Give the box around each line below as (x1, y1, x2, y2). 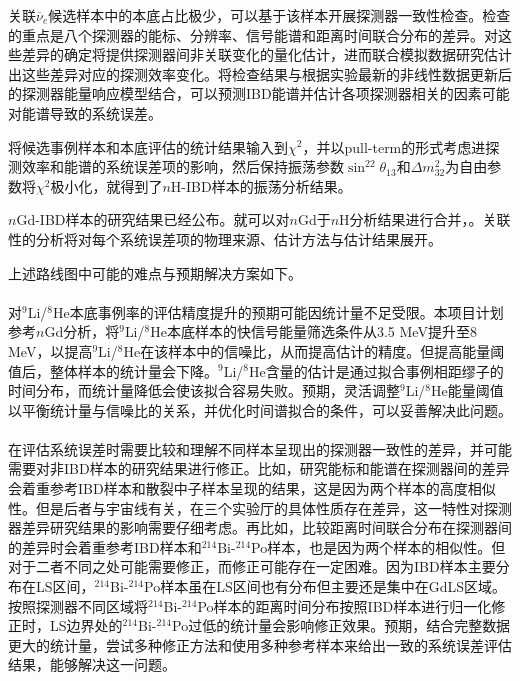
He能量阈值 (431, 380, 504, 401)
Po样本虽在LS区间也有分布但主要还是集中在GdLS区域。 (143, 576, 506, 597)
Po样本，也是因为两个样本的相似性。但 (251, 536, 506, 557)
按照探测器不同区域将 (8, 595, 148, 616)
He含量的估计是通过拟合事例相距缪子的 (249, 360, 504, 381)
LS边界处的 (49, 615, 123, 636)
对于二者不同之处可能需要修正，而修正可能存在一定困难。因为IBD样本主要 (8, 556, 496, 577)
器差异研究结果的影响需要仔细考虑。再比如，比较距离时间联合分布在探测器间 (8, 517, 512, 538)
